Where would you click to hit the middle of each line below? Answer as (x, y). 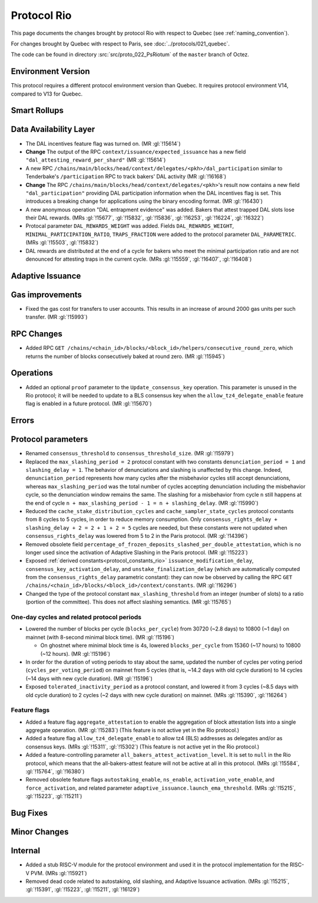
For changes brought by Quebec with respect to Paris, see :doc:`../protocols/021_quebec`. (120, 44)
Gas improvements (47, 295)
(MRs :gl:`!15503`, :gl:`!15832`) (62, 242)
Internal (26, 851)
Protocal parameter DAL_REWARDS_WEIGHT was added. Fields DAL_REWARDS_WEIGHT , (130, 226)
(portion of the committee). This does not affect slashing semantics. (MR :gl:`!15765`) (129, 602)
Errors (23, 421)
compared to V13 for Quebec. (47, 94)
